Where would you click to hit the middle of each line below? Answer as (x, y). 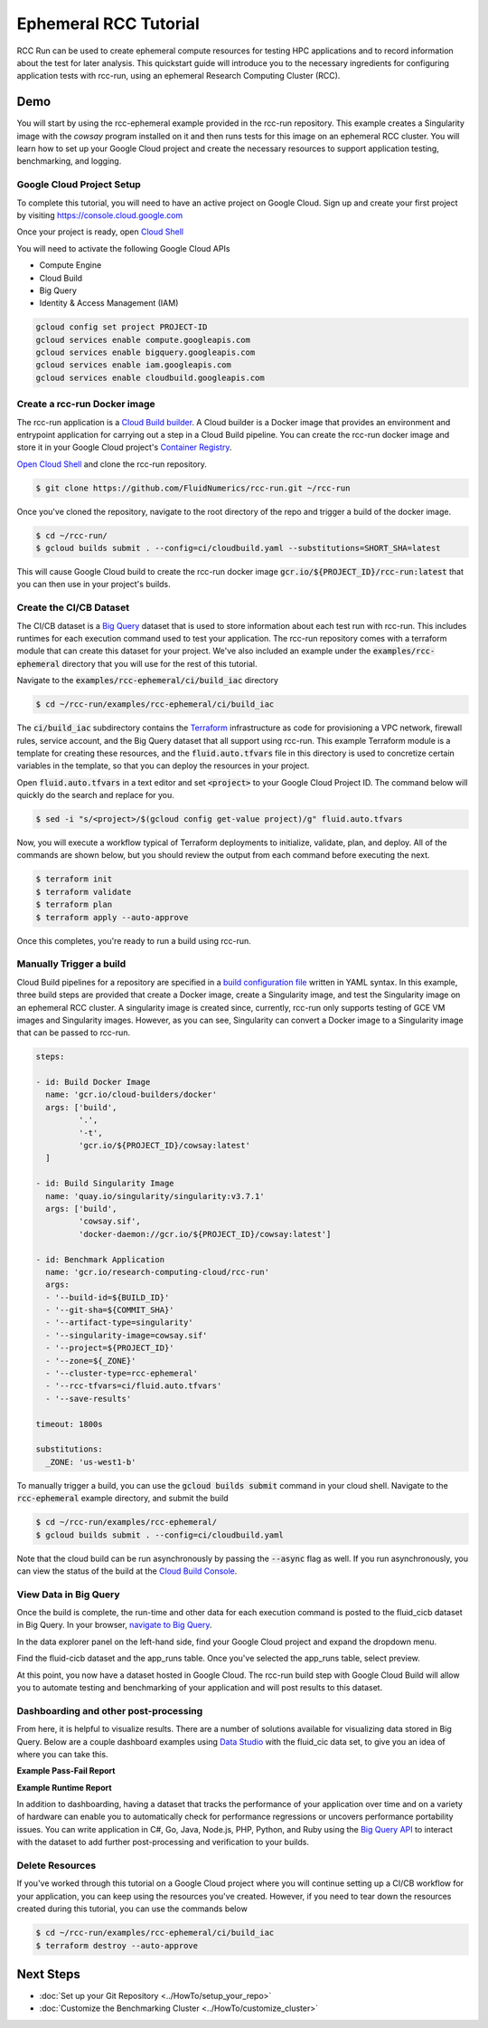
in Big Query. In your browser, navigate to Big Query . (114, 1625)
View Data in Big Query (69, 1595)
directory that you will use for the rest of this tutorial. (160, 663)
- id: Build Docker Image (93, 1082)
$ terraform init (74, 879)
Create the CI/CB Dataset (73, 608)
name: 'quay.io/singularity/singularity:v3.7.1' (155, 1196)
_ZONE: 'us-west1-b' (91, 1462)
